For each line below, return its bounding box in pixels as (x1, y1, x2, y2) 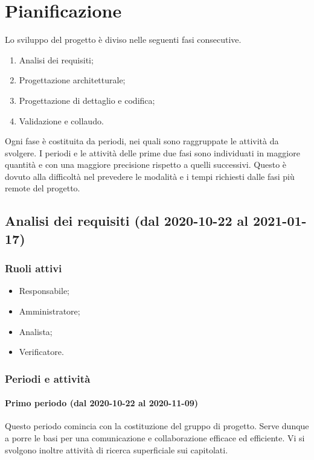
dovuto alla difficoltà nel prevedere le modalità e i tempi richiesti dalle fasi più (5, 170, 295, 182)
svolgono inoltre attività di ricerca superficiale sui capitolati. (5, 443, 228, 456)
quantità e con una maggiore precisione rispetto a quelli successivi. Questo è (5, 158, 287, 171)
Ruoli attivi (5, 261, 62, 276)
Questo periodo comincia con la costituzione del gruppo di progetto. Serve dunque (5, 420, 309, 432)
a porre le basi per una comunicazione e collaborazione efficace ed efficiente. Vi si (5, 432, 305, 444)
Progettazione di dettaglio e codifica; (19, 94, 155, 106)
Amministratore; (19, 305, 80, 318)
